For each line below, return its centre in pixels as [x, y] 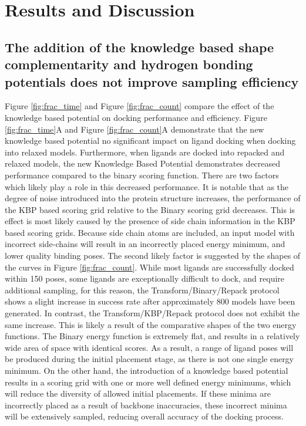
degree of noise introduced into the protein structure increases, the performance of [153, 198]
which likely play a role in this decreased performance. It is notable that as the [147, 186]
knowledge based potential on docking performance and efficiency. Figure [136, 117]
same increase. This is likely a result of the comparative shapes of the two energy [151, 324]
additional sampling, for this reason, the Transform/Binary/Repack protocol [142, 290]
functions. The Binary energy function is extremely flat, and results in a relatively [152, 336]
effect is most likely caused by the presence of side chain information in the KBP [150, 221]
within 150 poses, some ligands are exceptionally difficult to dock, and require [145, 278]
